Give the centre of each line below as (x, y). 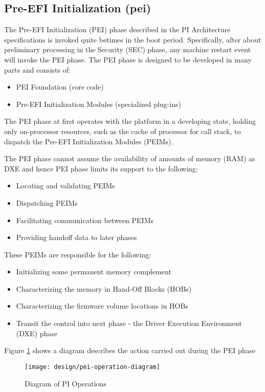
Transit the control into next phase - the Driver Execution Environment (129, 323)
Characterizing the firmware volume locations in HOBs (102, 306)
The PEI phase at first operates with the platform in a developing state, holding (130, 121)
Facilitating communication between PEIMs (85, 220)
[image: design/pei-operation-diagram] (92, 367)
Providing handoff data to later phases (76, 237)
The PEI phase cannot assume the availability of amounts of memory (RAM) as (130, 158)
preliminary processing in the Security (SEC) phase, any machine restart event (128, 49)
